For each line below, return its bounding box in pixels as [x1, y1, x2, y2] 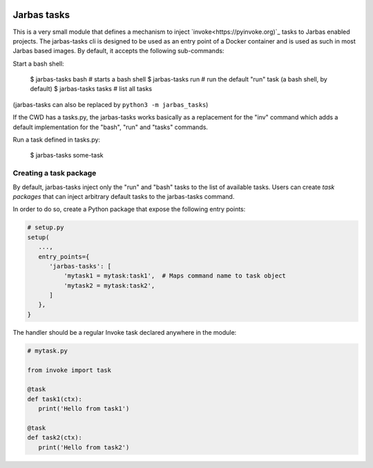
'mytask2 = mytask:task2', [63, 282, 155, 289]
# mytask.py [27, 347, 68, 355]
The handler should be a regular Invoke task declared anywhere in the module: [12, 328, 237, 336]
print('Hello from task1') [38, 404, 130, 413]
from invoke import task [27, 366, 112, 374]
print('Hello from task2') [38, 443, 130, 451]
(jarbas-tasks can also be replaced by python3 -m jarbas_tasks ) [12, 100, 209, 108]
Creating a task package [12, 168, 97, 178]
